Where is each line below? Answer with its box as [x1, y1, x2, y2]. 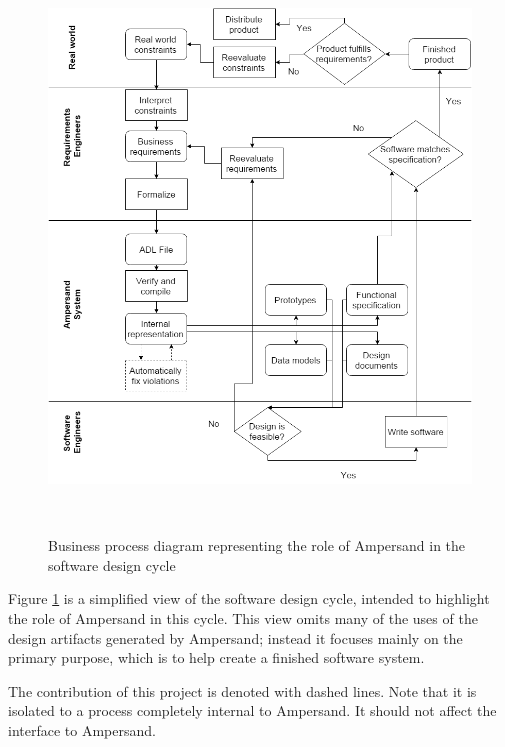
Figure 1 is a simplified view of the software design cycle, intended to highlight [8, 588, 490, 609]
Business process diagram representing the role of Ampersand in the [48, 535, 466, 556]
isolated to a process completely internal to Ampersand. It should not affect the [8, 700, 497, 721]
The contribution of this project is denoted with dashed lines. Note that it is [8, 680, 477, 701]
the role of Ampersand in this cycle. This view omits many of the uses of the [8, 608, 478, 628]
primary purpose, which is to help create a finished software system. [8, 647, 425, 668]
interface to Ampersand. [8, 719, 156, 740]
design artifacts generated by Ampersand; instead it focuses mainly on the [8, 627, 463, 648]
